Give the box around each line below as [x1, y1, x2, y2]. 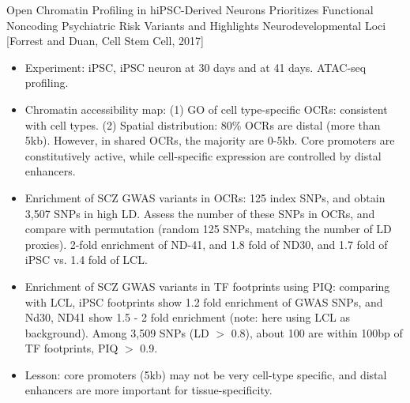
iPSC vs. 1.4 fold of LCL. [24, 251, 148, 268]
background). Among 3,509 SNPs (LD [24, 324, 209, 341]
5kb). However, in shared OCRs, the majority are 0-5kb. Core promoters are [24, 132, 395, 149]
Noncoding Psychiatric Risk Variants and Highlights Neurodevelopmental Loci [6, 17, 386, 33]
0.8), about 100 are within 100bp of [231, 324, 403, 341]
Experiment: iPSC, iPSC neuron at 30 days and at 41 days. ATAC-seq [24, 58, 367, 75]
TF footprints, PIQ [24, 340, 118, 356]
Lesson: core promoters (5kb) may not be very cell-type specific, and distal [24, 366, 387, 382]
